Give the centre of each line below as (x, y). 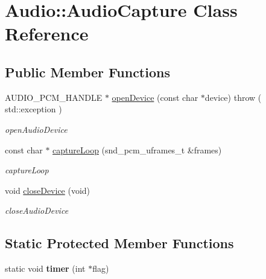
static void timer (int (45, 268)
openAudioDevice (36, 129)
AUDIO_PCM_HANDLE (54, 97)
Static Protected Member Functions (119, 243)
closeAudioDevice (37, 210)
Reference (47, 34)
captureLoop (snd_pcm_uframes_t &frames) (137, 149)
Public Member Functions (87, 72)
